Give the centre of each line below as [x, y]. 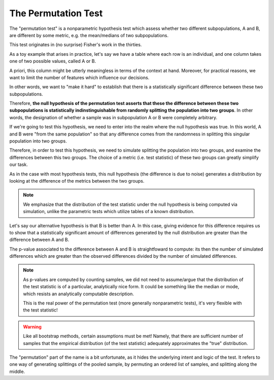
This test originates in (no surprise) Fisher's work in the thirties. [76, 45]
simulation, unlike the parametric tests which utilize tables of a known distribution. [109, 212]
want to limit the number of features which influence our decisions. [79, 77]
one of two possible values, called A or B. [53, 61]
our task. [19, 164]
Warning [32, 327]
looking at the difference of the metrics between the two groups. [77, 181]
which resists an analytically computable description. [78, 294]
